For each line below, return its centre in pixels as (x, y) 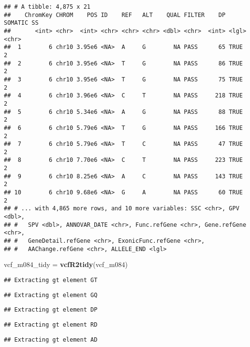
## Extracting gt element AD (51, 339)
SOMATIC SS (21, 23)
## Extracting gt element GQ (51, 295)
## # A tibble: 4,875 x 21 (47, 7)
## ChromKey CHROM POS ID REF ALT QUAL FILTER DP (115, 15)
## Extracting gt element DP (51, 310)
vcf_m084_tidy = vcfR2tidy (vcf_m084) (66, 264)
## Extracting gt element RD (51, 324)
